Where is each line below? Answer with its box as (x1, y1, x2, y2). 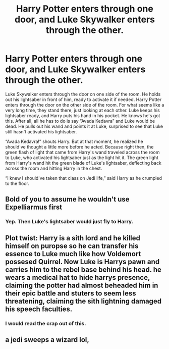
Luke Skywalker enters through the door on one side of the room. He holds (5, 91, 161, 97)
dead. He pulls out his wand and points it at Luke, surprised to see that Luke (5, 123, 163, 129)
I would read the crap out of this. (5, 320, 87, 327)
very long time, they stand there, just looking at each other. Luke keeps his (5, 107, 160, 113)
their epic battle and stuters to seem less (5, 289, 136, 297)
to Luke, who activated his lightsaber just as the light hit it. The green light (5, 155, 159, 161)
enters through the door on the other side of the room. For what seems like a (5, 102, 164, 108)
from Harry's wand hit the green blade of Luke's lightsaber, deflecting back (5, 160, 161, 166)
